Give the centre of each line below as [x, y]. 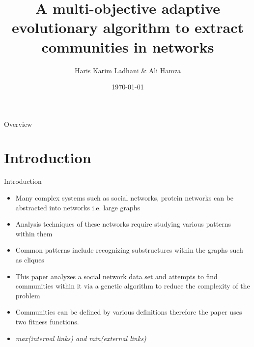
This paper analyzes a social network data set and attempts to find [116, 276]
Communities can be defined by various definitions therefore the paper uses [129, 312]
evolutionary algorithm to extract [128, 27]
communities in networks [128, 46]
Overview [18, 124]
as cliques [30, 259]
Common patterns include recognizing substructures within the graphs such [129, 250]
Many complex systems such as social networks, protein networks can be [125, 198]
